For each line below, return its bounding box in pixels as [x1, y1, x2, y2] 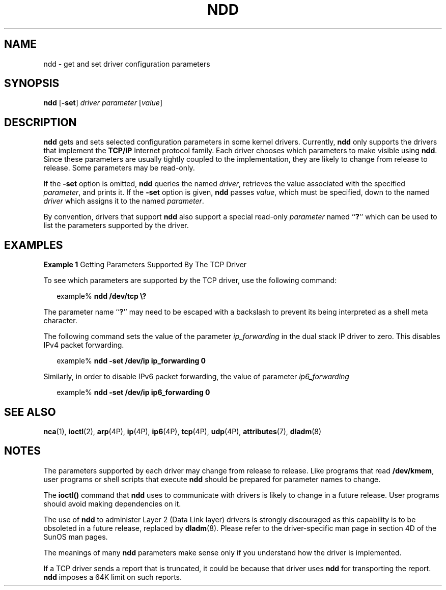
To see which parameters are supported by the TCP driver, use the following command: [43, 276, 337, 285]
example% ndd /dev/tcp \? [57, 292, 147, 301]
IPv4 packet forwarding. [43, 341, 124, 350]
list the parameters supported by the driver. [43, 221, 189, 230]
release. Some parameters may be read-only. [43, 163, 195, 173]
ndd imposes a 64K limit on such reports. [43, 572, 182, 581]
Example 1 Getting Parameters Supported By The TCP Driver [43, 260, 247, 269]
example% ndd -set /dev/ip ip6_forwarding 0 [57, 388, 210, 397]
